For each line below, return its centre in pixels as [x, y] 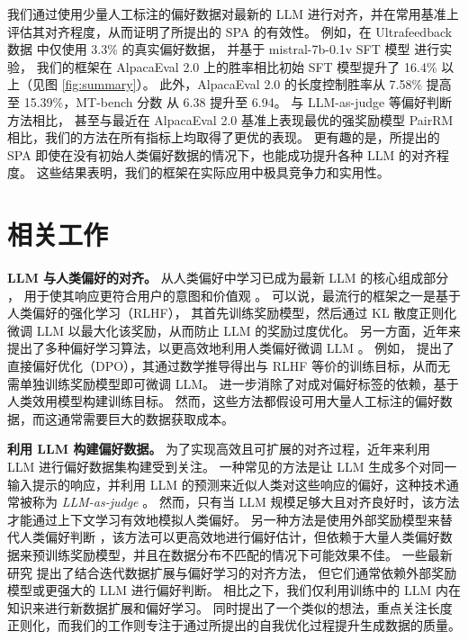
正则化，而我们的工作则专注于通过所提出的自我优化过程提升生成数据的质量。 [234, 625]
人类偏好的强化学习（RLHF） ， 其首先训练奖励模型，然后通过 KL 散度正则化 [232, 313]
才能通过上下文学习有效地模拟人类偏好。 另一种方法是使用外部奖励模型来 [224, 519]
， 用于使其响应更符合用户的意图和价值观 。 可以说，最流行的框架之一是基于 [234, 295]
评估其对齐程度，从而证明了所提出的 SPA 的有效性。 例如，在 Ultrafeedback [230, 31]
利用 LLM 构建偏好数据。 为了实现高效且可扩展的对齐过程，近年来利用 [219, 449]
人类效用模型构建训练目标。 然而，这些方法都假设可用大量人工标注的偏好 [224, 401]
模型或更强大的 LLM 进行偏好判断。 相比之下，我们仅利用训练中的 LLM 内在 [234, 590]
